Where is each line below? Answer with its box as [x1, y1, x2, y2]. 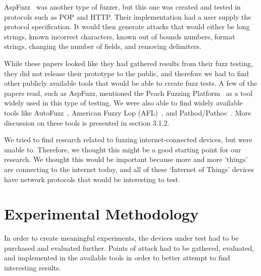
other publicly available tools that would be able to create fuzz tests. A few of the [4, 78, 257, 88]
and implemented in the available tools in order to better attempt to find [4, 252, 230, 263]
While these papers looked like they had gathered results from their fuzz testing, [4, 58, 253, 68]
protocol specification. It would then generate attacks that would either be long [4, 21, 250, 32]
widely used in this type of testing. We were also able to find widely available [4, 97, 243, 108]
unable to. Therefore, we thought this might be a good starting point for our [4, 144, 241, 154]
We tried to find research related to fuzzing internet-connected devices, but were [4, 134, 252, 145]
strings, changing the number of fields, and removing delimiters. [4, 41, 201, 51]
